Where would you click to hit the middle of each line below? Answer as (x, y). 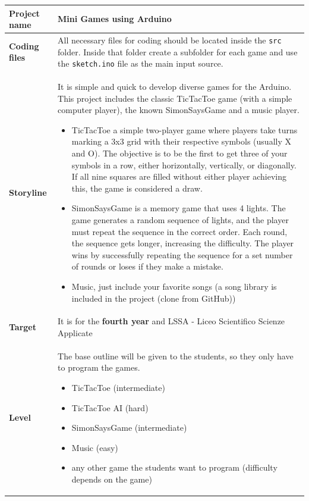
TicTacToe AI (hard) (110, 407)
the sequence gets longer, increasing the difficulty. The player (183, 243)
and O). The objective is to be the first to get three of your (179, 153)
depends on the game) (112, 479)
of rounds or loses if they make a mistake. (147, 266)
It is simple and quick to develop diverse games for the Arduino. (175, 87)
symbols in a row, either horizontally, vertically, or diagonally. (184, 165)
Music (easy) (95, 447)
